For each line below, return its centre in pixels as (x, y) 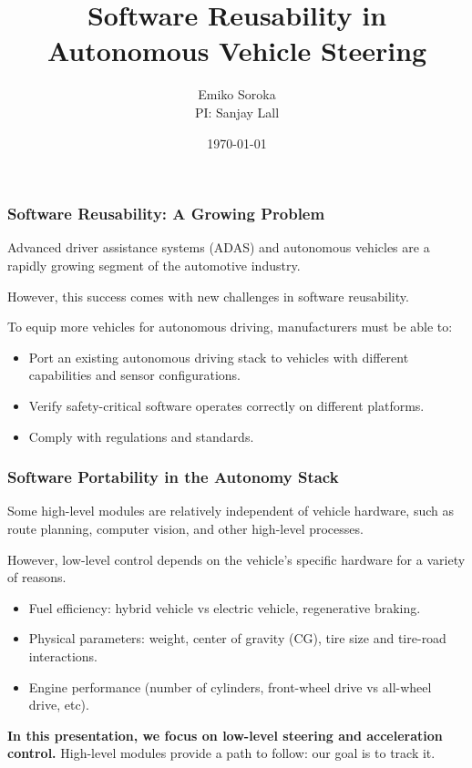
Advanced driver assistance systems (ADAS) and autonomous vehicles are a (219, 247)
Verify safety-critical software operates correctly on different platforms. (226, 405)
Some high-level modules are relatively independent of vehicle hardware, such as (231, 511)
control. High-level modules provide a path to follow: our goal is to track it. (221, 753)
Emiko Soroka (237, 94)
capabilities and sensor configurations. (134, 375)
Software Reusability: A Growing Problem (166, 214)
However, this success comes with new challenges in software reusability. (208, 296)
